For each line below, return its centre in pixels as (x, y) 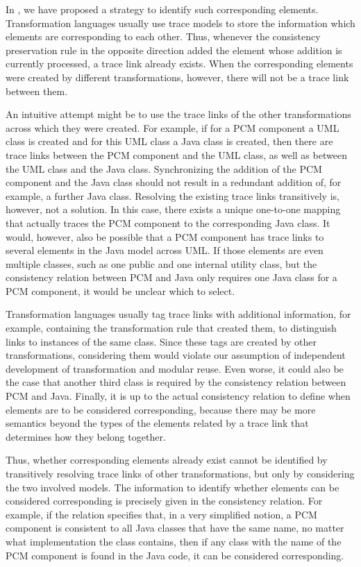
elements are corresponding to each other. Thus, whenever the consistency (163, 36)
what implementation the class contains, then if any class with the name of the (174, 541)
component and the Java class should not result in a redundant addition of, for (174, 182)
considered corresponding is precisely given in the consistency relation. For (164, 501)
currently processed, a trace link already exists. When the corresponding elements (179, 64)
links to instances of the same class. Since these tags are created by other (161, 341)
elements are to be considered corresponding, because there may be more (161, 409)
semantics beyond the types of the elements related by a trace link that (157, 423)
